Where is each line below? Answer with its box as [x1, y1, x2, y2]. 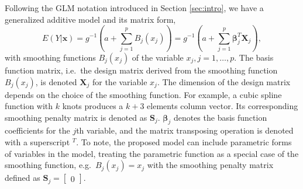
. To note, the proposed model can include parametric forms [76, 136, 292, 148]
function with [5, 100, 53, 112]
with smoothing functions [5, 51, 96, 63]
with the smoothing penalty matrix [147, 159, 274, 171]
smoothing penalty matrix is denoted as [5, 111, 147, 123]
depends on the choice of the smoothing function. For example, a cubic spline [5, 88, 282, 100]
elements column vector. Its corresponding [147, 100, 298, 112]
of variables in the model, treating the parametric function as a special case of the [5, 147, 299, 159]
